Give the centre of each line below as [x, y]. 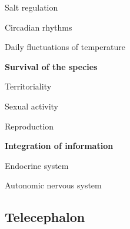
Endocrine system [37, 165]
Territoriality [28, 86]
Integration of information [59, 146]
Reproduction [29, 126]
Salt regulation [31, 7]
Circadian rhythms [39, 27]
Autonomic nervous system [53, 185]
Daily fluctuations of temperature [65, 47]
